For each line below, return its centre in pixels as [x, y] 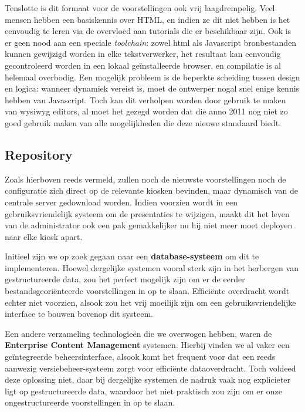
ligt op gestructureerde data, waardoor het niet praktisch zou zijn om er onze [143, 391]
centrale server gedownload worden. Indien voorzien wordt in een [121, 202]
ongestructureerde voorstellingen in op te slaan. [90, 402]
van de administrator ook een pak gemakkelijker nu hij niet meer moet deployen [149, 225]
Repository [39, 154]
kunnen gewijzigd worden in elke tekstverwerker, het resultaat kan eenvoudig [143, 54]
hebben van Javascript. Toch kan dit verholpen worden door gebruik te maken [145, 99]
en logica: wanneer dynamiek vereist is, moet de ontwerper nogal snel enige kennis [152, 88]
